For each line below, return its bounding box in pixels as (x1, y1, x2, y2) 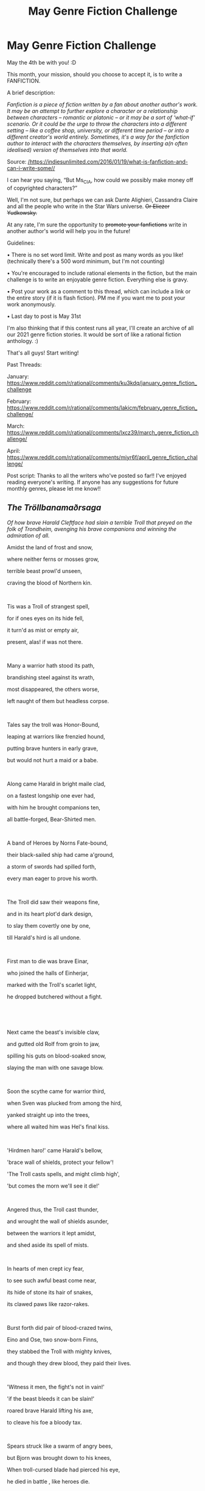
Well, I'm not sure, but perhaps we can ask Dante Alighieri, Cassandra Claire (7, 196, 198, 203)
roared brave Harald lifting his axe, (7, 1407, 94, 1414)
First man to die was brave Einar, (7, 957, 89, 965)
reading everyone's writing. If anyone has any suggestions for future (7, 478, 179, 486)
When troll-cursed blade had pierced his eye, (7, 1466, 120, 1473)
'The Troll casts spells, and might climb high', (7, 1170, 120, 1177)
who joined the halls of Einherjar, (7, 969, 89, 977)
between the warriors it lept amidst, (7, 1229, 96, 1236)
